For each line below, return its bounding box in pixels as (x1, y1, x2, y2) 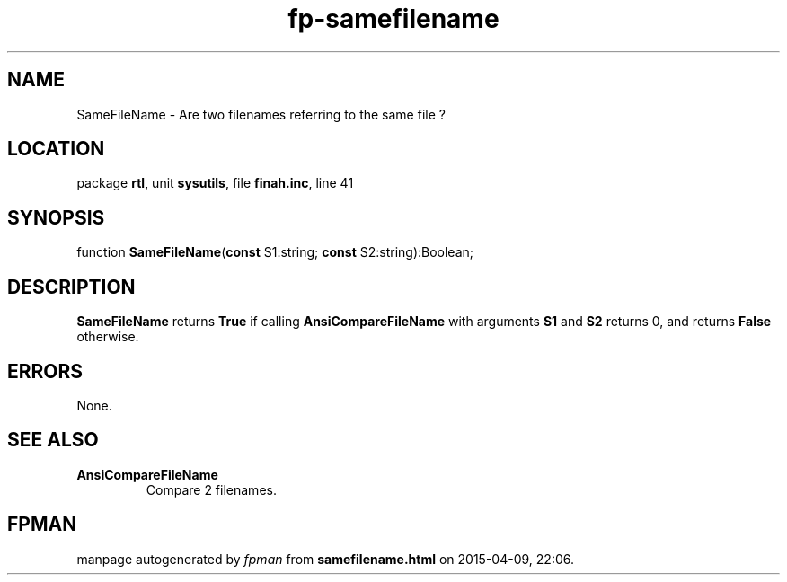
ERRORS (7, 359, 84, 383)
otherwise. (76, 329, 139, 345)
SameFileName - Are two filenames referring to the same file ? (76, 106, 446, 122)
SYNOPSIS (7, 206, 105, 229)
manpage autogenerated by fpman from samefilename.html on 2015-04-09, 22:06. (76, 551, 574, 567)
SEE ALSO (7, 428, 99, 452)
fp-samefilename (287, 4, 500, 34)
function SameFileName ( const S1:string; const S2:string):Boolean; (76, 244, 474, 260)
